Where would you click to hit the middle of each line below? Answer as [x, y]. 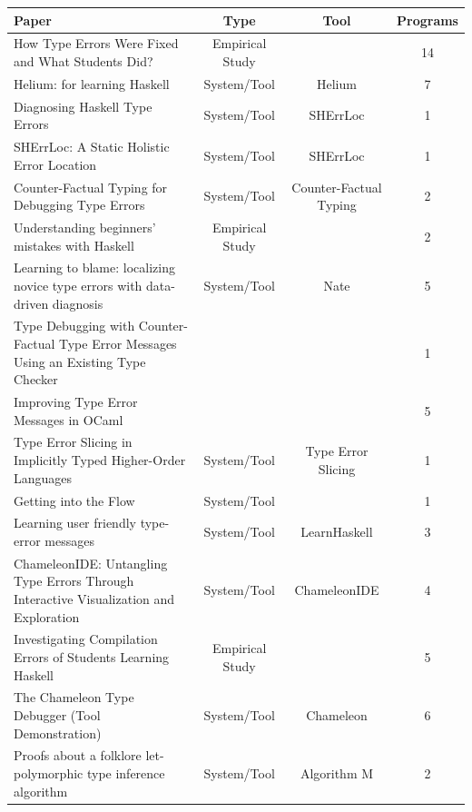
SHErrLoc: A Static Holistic [92, 147]
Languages [43, 477]
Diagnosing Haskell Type [83, 106]
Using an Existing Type [80, 361]
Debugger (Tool [57, 715]
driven [31, 303]
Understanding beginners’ [85, 227]
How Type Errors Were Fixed [96, 43]
